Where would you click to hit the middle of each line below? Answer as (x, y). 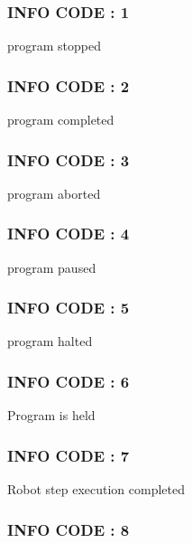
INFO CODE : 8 (69, 529)
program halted (50, 341)
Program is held (51, 415)
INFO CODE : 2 (69, 85)
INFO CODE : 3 (69, 159)
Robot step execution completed (96, 489)
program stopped (55, 46)
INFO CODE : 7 (69, 455)
